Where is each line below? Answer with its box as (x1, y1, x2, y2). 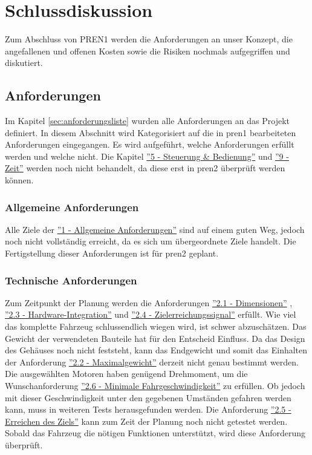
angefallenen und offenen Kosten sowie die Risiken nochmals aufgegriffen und (5, 44, 290, 57)
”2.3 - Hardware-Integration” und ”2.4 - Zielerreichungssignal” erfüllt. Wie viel (5, 308, 296, 321)
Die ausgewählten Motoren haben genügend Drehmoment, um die (5, 367, 248, 380)
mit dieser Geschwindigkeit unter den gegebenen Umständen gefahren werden (5, 391, 291, 404)
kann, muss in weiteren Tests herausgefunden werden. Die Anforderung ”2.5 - (5, 403, 291, 416)
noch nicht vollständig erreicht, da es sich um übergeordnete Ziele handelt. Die (5, 235, 296, 247)
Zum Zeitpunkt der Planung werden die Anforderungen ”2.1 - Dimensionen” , (5, 296, 293, 309)
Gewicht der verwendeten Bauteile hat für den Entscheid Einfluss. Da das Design (5, 332, 305, 344)
